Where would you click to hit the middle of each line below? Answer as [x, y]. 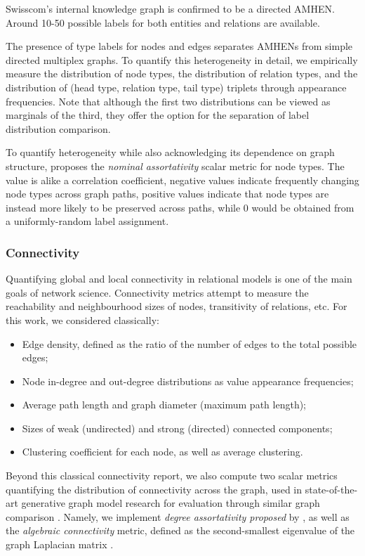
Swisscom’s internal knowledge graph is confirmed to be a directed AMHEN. [170, 8]
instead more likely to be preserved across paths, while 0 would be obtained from [180, 207]
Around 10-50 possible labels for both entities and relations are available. [163, 22]
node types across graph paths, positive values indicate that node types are [167, 194]
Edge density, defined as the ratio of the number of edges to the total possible [190, 343]
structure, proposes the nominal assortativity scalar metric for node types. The [175, 166]
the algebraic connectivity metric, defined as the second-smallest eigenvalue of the [180, 530]
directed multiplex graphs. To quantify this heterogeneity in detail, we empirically [182, 59]
